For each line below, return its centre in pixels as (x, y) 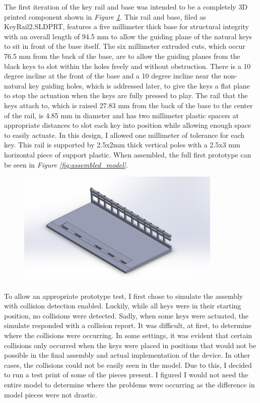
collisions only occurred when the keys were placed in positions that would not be (130, 345)
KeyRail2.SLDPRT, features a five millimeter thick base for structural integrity (127, 26)
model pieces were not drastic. (51, 394)
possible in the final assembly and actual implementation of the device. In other (127, 355)
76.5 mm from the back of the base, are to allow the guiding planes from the (122, 56)
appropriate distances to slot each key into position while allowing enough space (128, 125)
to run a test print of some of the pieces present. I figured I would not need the (126, 375)
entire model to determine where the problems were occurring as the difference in (129, 385)
